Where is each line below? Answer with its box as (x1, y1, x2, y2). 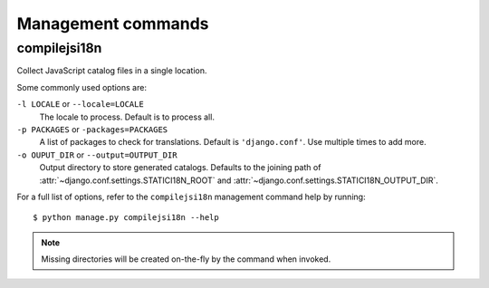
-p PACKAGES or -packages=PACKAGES (16, 123, 168, 135)
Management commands (16, 14, 209, 34)
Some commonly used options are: (16, 82, 147, 92)
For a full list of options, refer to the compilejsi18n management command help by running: (16, 191, 366, 202)
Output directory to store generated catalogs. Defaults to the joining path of (39, 162, 321, 173)
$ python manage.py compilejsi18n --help (33, 213, 219, 223)
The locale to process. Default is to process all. (39, 111, 215, 122)
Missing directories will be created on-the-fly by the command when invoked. (41, 254, 331, 264)
